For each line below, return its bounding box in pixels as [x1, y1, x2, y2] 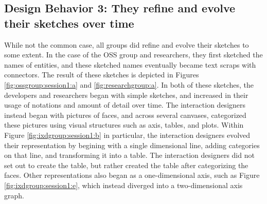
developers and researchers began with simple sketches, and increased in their [4, 89, 248, 100]
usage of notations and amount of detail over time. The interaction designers [4, 99, 246, 110]
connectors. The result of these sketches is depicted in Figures [4, 69, 199, 80]
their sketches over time [4, 15, 134, 31]
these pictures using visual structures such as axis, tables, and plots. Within [4, 119, 244, 130]
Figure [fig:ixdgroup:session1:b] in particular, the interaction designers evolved [4, 129, 251, 140]
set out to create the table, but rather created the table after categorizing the [4, 159, 248, 170]
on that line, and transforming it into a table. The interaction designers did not [4, 150, 255, 160]
